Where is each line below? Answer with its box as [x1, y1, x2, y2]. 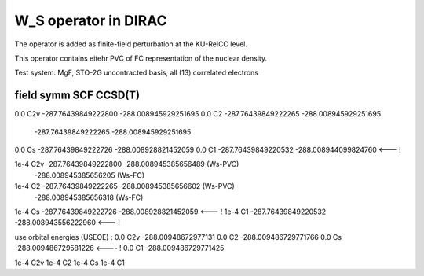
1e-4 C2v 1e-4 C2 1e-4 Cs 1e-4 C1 [14, 258, 125, 267]
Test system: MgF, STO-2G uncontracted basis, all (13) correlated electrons [14, 68, 259, 78]
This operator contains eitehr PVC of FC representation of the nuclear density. [14, 53, 267, 63]
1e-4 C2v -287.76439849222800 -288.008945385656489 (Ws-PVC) [14, 160, 239, 169]
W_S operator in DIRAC [14, 12, 167, 29]
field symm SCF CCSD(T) [14, 89, 141, 102]
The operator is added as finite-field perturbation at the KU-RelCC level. [14, 39, 247, 49]
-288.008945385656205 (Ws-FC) [34, 170, 145, 180]
